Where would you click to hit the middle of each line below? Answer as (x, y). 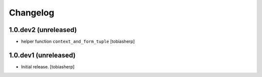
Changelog (32, 13)
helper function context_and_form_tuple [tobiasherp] (78, 42)
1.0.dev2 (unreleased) (43, 30)
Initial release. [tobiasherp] (48, 67)
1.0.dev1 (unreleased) (42, 55)
